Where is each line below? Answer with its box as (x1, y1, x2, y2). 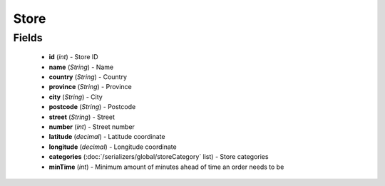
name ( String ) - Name (48, 63, 114, 71)
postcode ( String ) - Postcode (48, 103, 136, 111)
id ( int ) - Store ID (48, 53, 99, 61)
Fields (13, 31, 43, 44)
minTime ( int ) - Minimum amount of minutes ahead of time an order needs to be (48, 162, 284, 171)
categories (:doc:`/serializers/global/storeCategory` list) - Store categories (48, 153, 269, 161)
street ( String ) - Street (48, 113, 115, 121)
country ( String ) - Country (48, 72, 128, 81)
